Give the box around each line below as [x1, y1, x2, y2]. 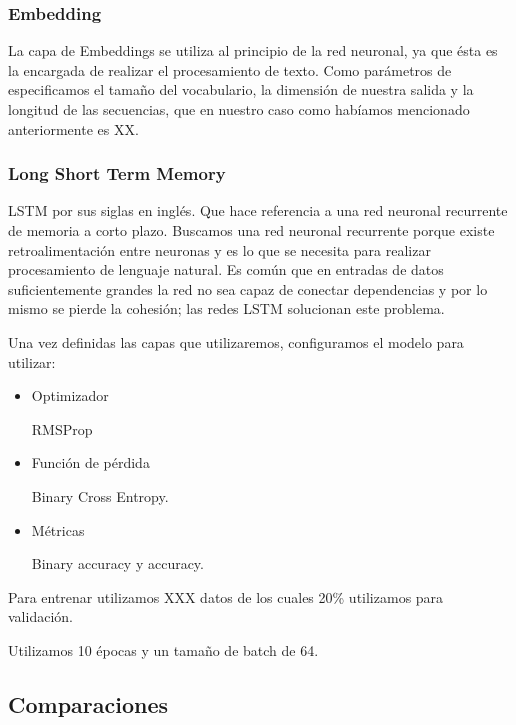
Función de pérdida [31, 452, 150, 473]
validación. [8, 606, 73, 627]
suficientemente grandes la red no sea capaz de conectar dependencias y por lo [8, 278, 488, 299]
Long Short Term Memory [8, 161, 226, 186]
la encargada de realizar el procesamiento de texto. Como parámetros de [8, 59, 452, 80]
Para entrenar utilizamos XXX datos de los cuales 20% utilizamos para [8, 586, 444, 607]
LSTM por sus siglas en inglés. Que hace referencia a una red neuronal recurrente [8, 200, 508, 221]
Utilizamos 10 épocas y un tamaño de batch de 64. [8, 639, 319, 660]
